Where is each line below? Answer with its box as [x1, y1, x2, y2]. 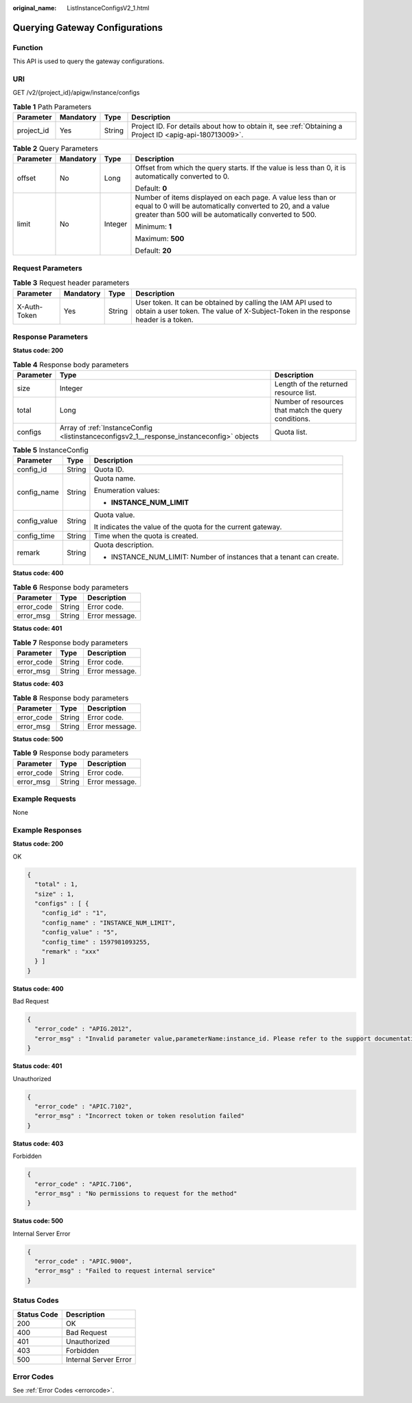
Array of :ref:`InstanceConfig [59, 423, 152, 432]
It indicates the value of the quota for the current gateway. [93, 522, 282, 532]
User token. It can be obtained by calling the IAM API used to [135, 297, 332, 307]
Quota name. [93, 474, 136, 483]
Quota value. [93, 510, 135, 520]
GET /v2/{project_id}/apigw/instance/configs [12, 89, 140, 97]
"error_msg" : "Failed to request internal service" [34, 1267, 216, 1275]
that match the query [275, 406, 343, 415]
